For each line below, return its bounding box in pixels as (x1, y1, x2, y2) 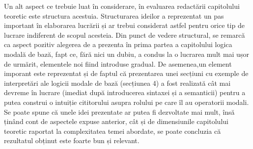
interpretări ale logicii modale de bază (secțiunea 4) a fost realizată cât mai (4, 77, 231, 88)
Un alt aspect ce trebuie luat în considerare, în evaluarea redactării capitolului (4, 1, 240, 11)
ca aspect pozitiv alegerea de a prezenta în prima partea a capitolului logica (4, 39, 232, 50)
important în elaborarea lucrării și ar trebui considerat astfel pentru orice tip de (4, 20, 245, 30)
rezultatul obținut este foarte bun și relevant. (4, 135, 140, 146)
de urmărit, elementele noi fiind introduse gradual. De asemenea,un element (4, 58, 232, 69)
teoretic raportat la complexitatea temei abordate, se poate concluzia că (4, 125, 221, 136)
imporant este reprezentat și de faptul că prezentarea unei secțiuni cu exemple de (4, 68, 249, 78)
